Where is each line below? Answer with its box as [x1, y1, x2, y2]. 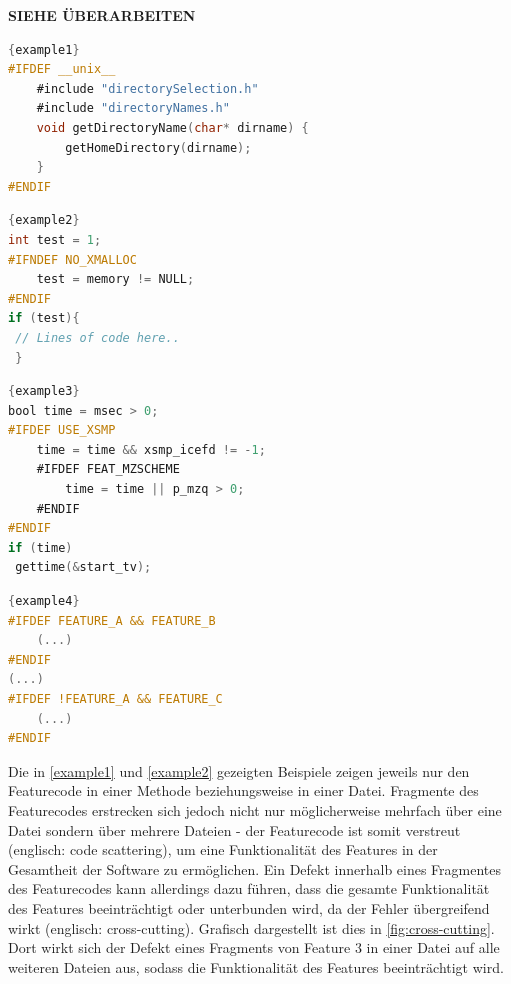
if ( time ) [8, 540, 73, 555]
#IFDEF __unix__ [8, 62, 116, 77]
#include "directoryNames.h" [36, 101, 230, 116]
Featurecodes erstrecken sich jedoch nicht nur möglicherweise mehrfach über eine [8, 799, 502, 820]
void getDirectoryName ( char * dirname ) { [36, 120, 309, 135]
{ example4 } [8, 594, 80, 609]
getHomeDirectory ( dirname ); [65, 140, 252, 155]
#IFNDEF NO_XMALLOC [8, 252, 137, 267]
